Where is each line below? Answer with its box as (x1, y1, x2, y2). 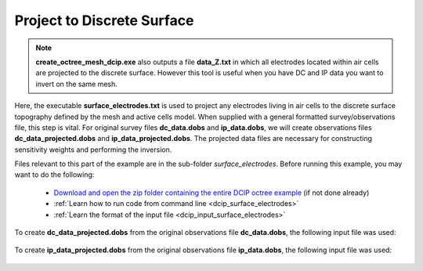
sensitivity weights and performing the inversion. (14, 145, 172, 154)
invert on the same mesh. (35, 79, 117, 89)
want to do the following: (14, 170, 95, 179)
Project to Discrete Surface (14, 12, 194, 29)
